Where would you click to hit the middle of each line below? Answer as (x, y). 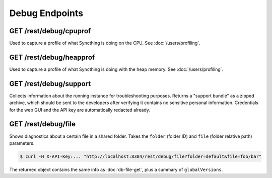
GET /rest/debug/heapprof (52, 57)
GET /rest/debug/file (42, 124)
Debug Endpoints (46, 13)
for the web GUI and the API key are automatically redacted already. (80, 110)
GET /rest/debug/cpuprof (50, 31)
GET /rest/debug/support (50, 84)
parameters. (22, 143)
